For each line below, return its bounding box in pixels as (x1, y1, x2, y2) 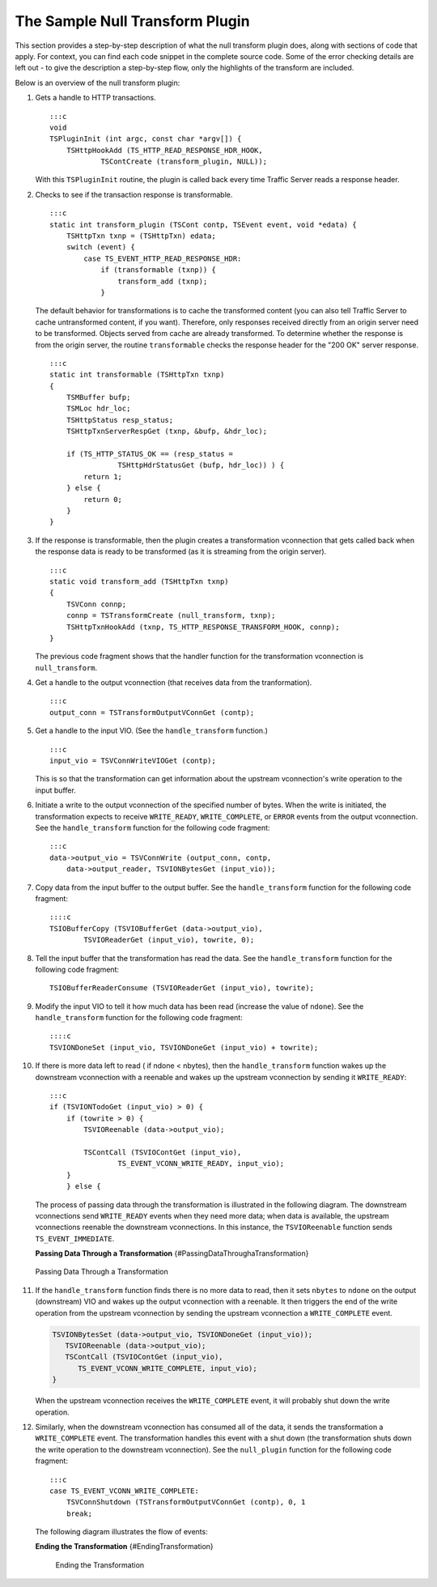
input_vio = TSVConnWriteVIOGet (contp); (49, 756, 216, 765)
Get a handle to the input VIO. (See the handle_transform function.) (35, 725, 269, 736)
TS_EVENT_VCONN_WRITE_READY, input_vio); (117, 1159, 285, 1168)
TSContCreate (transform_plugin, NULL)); (100, 157, 267, 166)
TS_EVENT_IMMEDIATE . (35, 1233, 115, 1243)
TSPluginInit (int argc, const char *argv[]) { (49, 134, 242, 143)
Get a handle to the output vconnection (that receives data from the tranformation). (35, 678, 312, 687)
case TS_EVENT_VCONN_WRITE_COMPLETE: (49, 1486, 200, 1496)
